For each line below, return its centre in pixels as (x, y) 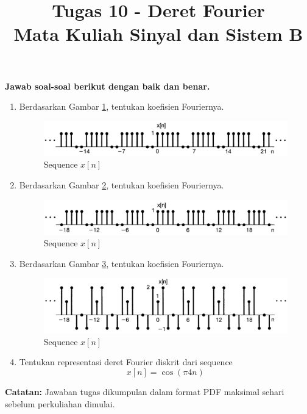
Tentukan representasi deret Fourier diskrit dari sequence (126, 362)
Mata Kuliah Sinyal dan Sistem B (158, 34)
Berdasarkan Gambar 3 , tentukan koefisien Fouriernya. (122, 263)
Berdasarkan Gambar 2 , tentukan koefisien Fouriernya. (122, 184)
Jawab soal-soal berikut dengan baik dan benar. (108, 86)
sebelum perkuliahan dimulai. (60, 403)
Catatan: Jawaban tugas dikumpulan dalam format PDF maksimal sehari (145, 392)
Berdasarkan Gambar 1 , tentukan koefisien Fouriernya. (122, 106)
